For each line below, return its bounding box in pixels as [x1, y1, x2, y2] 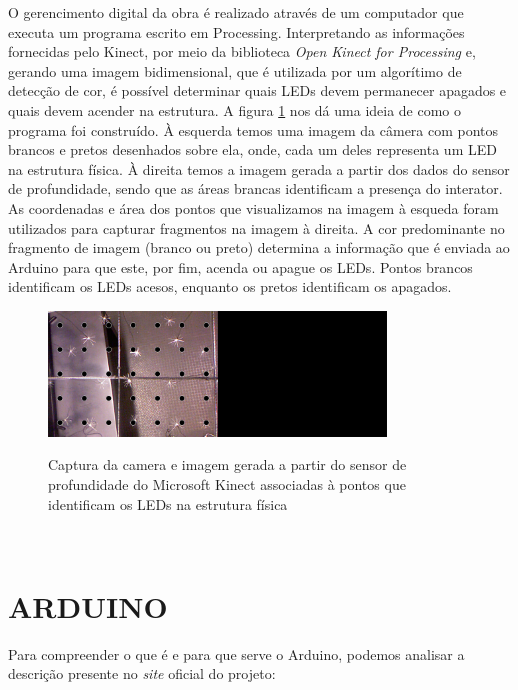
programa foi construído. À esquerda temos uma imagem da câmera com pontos [8, 119, 499, 140]
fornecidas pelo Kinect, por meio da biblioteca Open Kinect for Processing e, [8, 41, 476, 62]
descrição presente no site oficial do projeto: [8, 663, 276, 684]
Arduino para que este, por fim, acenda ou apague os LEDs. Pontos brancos [8, 256, 473, 277]
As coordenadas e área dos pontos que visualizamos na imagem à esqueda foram [8, 197, 499, 218]
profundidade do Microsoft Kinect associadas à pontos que [48, 473, 406, 494]
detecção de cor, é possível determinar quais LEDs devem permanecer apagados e [8, 80, 507, 101]
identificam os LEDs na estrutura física [48, 493, 288, 514]
